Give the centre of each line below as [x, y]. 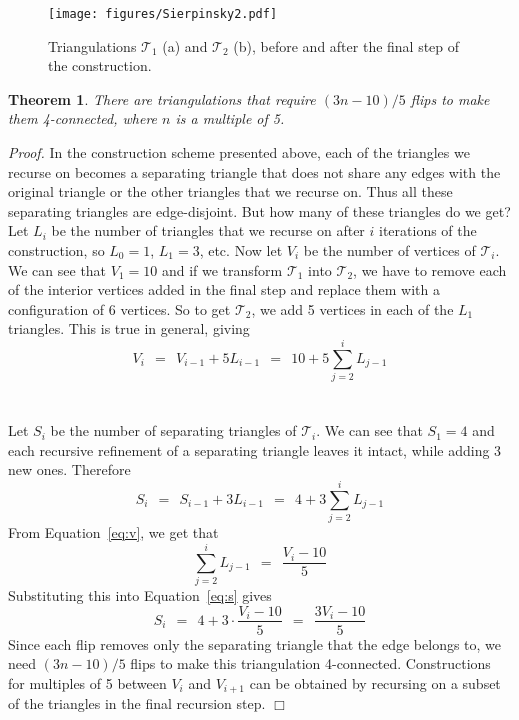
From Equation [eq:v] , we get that [113, 532]
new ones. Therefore [69, 469]
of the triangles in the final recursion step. [137, 703]
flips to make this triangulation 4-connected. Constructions [310, 663]
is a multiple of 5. [230, 118]
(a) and [185, 45]
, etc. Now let [241, 250]
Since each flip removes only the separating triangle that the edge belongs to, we [255, 643]
